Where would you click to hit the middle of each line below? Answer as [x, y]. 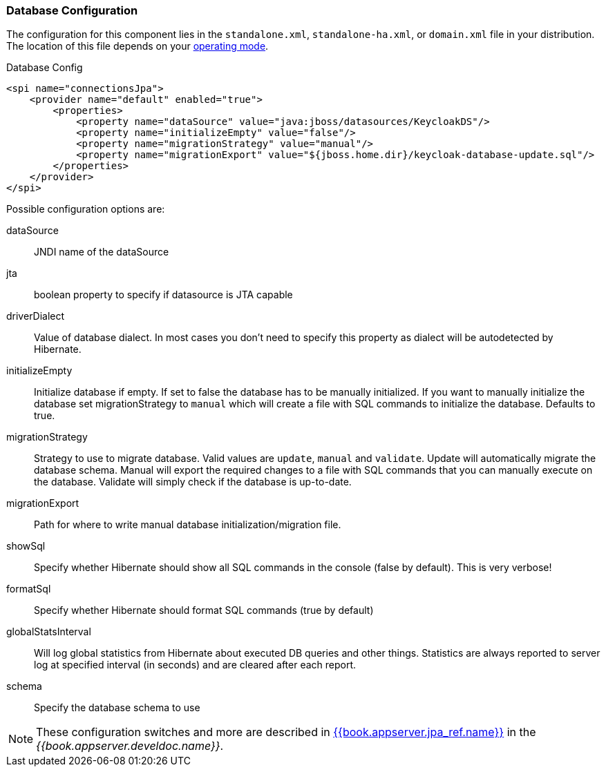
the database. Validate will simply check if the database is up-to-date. [193, 482]
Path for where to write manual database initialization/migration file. [188, 525]
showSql [26, 546]
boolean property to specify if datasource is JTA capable [163, 295]
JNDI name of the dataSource [102, 252]
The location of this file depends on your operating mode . [138, 46]
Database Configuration [72, 10]
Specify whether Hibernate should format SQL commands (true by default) [204, 610]
